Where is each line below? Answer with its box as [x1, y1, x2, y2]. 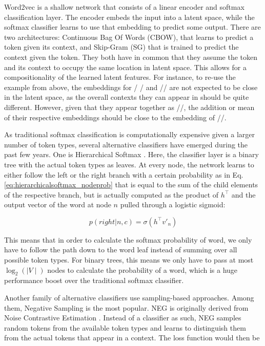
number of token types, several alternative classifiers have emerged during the [4, 139, 248, 149]
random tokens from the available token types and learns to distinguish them [4, 322, 246, 333]
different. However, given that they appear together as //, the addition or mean [4, 101, 255, 112]
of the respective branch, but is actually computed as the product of [4, 189, 219, 200]
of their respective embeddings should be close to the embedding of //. [4, 112, 227, 122]
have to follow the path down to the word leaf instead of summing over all [4, 244, 237, 255]
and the [231, 189, 256, 200]
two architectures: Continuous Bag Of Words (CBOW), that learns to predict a [4, 31, 254, 42]
